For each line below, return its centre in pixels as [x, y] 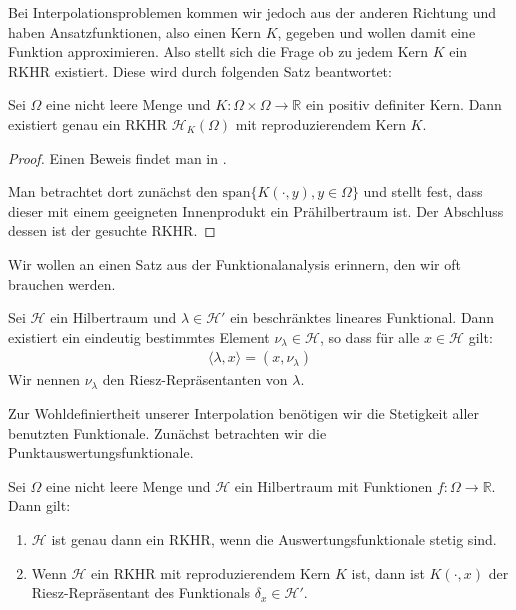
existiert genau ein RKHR [88, 123]
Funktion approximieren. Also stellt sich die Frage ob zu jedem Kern [218, 51]
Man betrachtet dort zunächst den [113, 191]
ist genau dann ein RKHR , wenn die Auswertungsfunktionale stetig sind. [274, 538]
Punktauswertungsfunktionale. [101, 452]
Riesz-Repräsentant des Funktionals [141, 592]
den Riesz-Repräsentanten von [195, 379]
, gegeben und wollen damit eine [376, 31]
